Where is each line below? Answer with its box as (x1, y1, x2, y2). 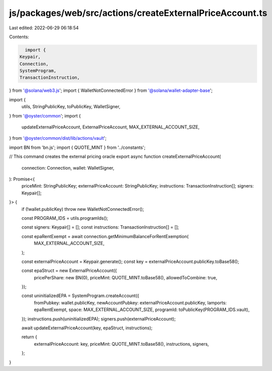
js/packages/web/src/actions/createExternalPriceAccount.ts (9, 7, 268, 18)
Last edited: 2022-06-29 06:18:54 (9, 25, 79, 31)
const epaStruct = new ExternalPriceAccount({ (21, 268, 117, 274)
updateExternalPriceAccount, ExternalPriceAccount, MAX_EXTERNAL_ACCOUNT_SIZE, (21, 124, 200, 130)
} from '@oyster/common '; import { (9, 113, 81, 119)
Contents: (9, 34, 29, 40)
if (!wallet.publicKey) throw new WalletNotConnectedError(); (21, 206, 144, 212)
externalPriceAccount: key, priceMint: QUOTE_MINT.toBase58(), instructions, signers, (34, 341, 209, 347)
